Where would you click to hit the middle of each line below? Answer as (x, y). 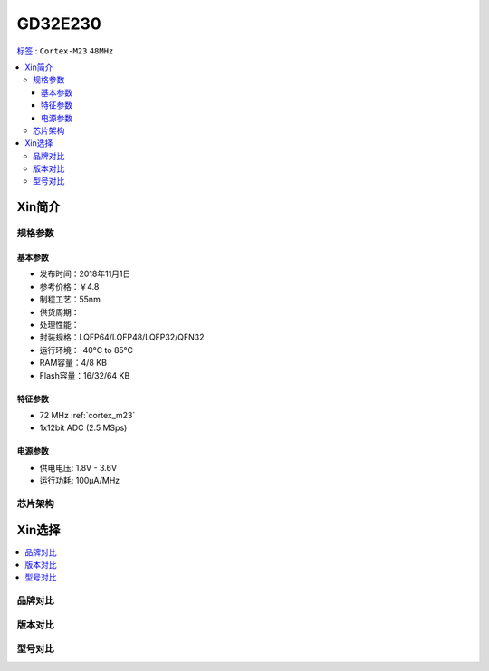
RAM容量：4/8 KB (73, 363)
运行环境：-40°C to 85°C (86, 350)
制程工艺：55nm (70, 300)
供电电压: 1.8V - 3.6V (78, 467)
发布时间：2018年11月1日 (85, 274)
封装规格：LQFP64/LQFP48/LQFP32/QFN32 (122, 337)
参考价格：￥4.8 (69, 286)
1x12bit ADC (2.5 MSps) (83, 428)
